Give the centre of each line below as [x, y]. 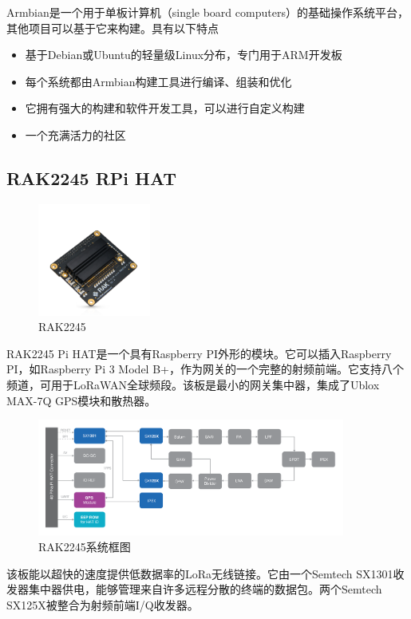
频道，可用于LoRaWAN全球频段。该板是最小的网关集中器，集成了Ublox [193, 385]
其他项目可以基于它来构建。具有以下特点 [113, 28]
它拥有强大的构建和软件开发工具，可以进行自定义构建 [165, 108]
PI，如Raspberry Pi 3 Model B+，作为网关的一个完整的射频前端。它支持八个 [205, 369]
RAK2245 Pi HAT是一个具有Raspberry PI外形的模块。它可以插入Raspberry [199, 353]
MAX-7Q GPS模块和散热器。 [81, 400]
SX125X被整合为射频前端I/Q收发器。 [103, 604]
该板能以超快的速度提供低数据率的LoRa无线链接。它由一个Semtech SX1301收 [205, 573]
